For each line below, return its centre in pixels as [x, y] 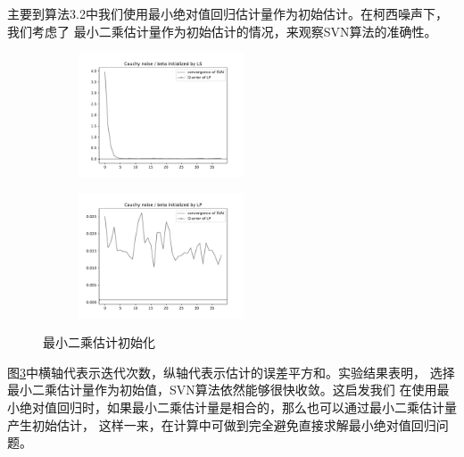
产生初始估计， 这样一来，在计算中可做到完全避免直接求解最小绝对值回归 [222, 424]
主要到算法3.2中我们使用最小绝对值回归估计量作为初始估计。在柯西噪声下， [228, 13]
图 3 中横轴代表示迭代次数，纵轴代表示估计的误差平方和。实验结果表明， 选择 [231, 372]
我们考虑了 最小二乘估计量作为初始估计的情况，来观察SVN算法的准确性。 [222, 31]
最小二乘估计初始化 [99, 342]
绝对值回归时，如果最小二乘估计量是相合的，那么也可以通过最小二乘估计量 [238, 407]
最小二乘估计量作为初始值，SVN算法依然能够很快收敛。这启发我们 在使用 [222, 390]
